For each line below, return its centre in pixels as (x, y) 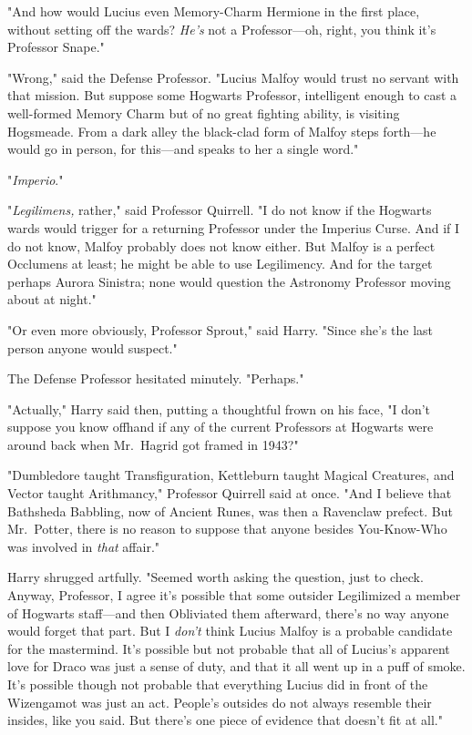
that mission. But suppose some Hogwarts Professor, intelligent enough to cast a (232, 95)
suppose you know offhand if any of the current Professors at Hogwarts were (221, 427)
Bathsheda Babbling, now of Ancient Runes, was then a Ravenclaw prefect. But (230, 510)
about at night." (52, 299)
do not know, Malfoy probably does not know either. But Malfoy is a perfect (221, 245)
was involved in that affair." (84, 546)
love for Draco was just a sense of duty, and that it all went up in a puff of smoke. (236, 666)
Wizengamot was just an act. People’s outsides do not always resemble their (220, 702)
